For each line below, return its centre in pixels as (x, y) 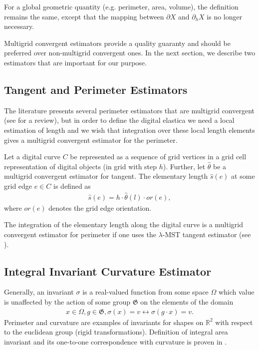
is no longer (225, 16)
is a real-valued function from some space (145, 292)
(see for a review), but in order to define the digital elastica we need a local (119, 120)
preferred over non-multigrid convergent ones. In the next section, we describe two (130, 53)
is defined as (72, 185)
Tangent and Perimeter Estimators (96, 89)
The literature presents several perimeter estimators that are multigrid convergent (129, 110)
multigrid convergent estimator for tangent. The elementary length (106, 176)
